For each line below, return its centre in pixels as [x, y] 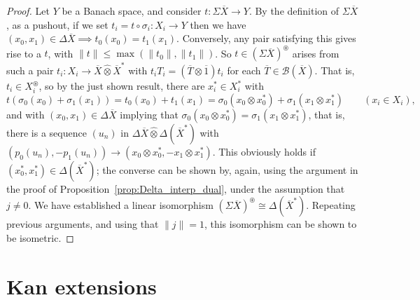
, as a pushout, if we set [57, 24]
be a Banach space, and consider [132, 11]
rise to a [24, 53]
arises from [316, 53]
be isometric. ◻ [40, 237]
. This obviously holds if [264, 151]
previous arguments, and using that [83, 224]
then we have [218, 24]
